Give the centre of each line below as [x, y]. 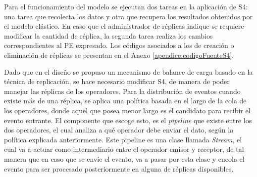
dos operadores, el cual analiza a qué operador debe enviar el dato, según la [119, 130]
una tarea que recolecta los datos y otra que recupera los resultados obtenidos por [128, 16]
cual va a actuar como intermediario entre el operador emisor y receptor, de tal [124, 149]
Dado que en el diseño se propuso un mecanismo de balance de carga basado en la [128, 71]
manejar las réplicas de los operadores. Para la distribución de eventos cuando [122, 91]
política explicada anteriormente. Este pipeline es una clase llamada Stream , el [123, 139]
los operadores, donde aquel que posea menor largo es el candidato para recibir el [127, 110]
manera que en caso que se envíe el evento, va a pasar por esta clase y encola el [124, 158]
